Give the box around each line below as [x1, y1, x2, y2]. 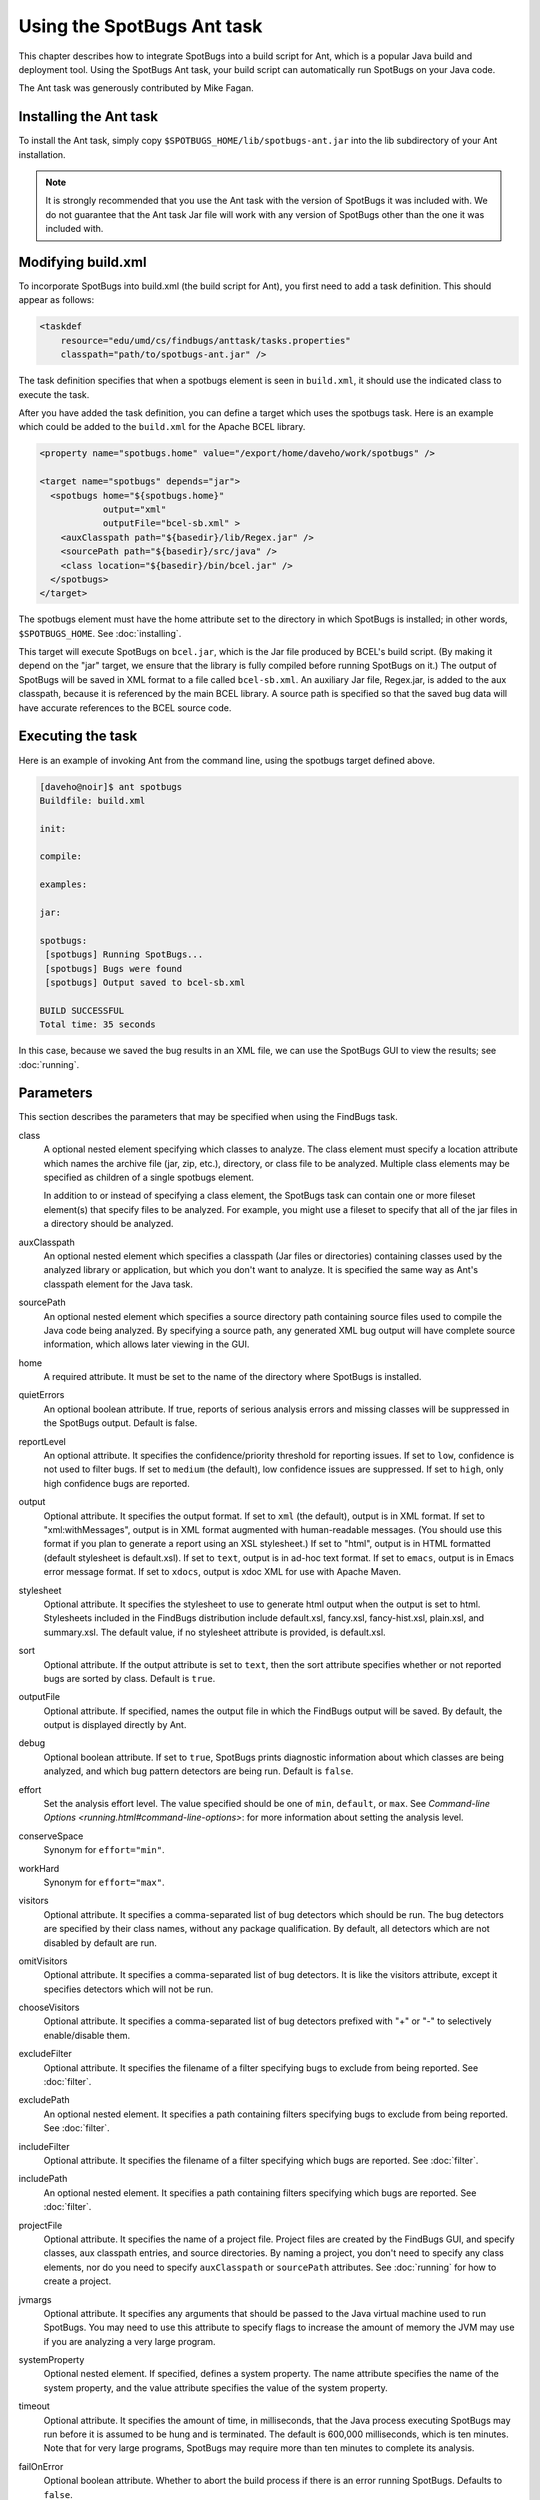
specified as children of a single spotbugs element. [43, 1171, 255, 1183]
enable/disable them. [43, 2029, 131, 2041]
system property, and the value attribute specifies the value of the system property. [43, 2381, 389, 2394]
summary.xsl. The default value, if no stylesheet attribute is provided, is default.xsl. [43, 1626, 386, 1638]
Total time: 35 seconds [39, 1019, 157, 1030]
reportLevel [18, 1435, 67, 1447]
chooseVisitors [18, 2001, 80, 2014]
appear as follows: [18, 294, 95, 306]
